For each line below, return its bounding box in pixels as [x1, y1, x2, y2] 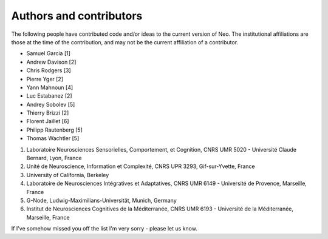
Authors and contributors [11, 9, 143, 22]
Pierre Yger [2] [26, 75, 64, 82]
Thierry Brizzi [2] [26, 109, 69, 116]
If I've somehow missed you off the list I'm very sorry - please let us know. [11, 225, 197, 232]
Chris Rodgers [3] [26, 67, 71, 74]
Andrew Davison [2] [26, 58, 77, 66]
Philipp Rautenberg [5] [26, 126, 83, 133]
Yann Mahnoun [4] [26, 84, 73, 91]
